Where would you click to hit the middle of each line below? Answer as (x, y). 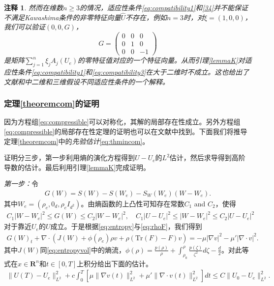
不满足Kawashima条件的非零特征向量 (62, 17)
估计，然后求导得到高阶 (207, 157)
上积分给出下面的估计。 (115, 263)
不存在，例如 (146, 17)
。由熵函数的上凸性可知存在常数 (133, 203)
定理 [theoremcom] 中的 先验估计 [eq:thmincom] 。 (77, 141)
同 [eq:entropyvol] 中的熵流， (83, 249)
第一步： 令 (21, 184)
